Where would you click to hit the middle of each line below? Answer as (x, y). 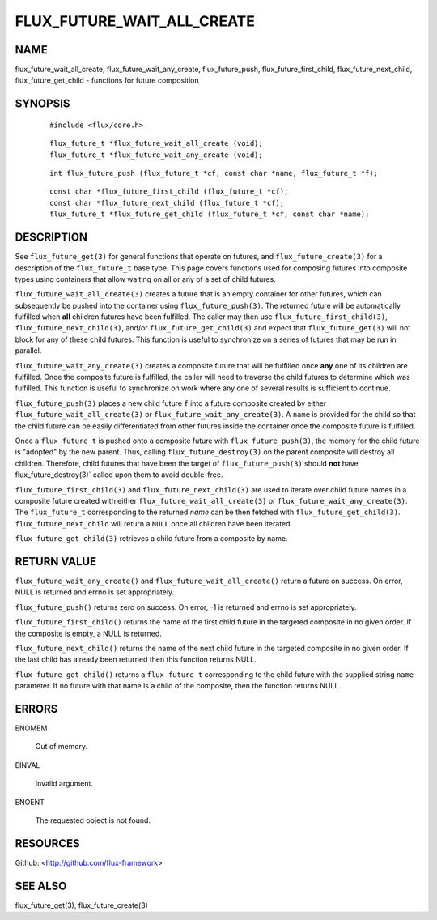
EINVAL (28, 765)
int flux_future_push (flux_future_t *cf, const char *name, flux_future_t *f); (214, 173)
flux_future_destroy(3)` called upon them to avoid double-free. (119, 475)
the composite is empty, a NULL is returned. (88, 633)
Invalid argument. (64, 784)
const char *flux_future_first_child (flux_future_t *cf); (169, 192)
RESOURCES (47, 843)
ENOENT (30, 802)
